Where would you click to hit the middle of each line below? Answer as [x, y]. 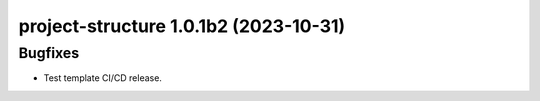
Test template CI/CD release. [102, 78]
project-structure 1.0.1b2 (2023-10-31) [182, 26]
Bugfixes [49, 53]
